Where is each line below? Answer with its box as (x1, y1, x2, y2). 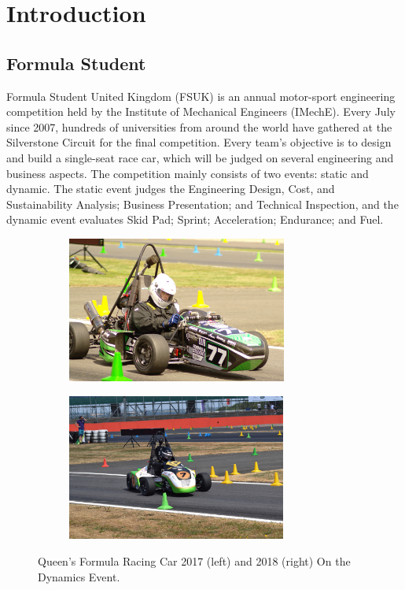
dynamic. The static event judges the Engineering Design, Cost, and (6, 180, 335, 197)
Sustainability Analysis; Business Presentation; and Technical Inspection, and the (6, 195, 399, 212)
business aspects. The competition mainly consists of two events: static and (6, 165, 369, 181)
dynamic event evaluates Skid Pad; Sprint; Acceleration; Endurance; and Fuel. (6, 211, 384, 228)
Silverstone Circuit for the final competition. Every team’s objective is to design (6, 134, 392, 150)
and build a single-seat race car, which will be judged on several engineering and (6, 149, 394, 165)
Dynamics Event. (38, 568, 120, 584)
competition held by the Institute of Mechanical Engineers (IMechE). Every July (6, 103, 396, 120)
